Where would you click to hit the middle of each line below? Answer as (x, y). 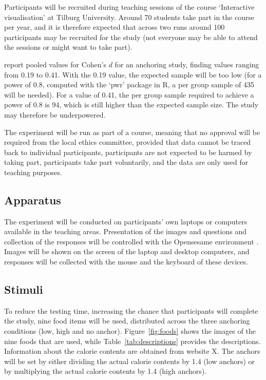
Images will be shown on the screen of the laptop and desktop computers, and (127, 251)
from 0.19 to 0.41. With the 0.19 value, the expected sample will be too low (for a (133, 74)
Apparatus (33, 199)
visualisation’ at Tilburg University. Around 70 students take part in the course (129, 17)
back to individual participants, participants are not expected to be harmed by (128, 152)
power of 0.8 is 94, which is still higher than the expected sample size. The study (131, 104)
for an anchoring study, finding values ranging (187, 64)
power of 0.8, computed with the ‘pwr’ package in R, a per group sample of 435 (129, 84)
